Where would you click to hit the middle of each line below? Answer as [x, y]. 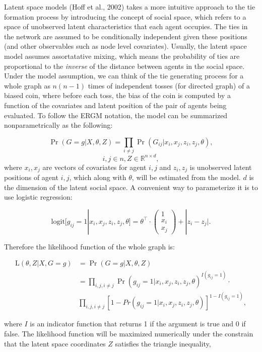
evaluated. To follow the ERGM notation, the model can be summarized [116, 115]
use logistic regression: [38, 197]
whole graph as [27, 85]
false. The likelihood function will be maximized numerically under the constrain [129, 333]
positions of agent [31, 177]
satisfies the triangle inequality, [163, 343]
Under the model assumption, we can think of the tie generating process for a [124, 76]
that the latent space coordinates [55, 343]
